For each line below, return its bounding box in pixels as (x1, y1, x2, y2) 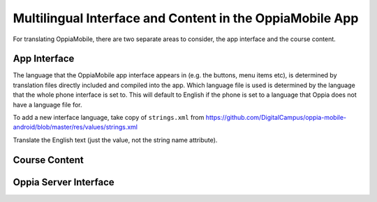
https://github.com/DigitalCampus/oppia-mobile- (205, 114, 347, 122)
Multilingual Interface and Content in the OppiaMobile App (13, 10, 359, 26)
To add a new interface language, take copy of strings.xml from (13, 114, 205, 122)
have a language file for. (13, 100, 83, 109)
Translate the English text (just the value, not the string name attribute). (13, 136, 218, 144)
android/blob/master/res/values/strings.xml (13, 123, 138, 132)
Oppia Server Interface (13, 176, 114, 188)
